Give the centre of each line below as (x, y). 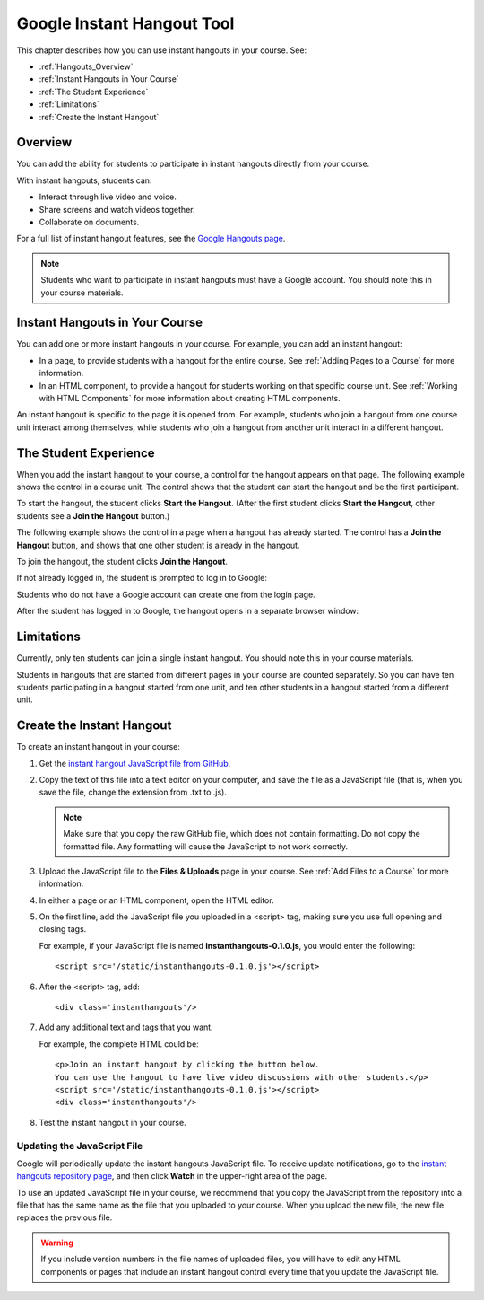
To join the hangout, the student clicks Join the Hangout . (122, 562)
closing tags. (63, 929)
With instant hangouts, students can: (84, 180)
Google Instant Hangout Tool (125, 23)
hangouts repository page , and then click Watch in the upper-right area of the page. (172, 1176)
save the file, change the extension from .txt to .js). (133, 792)
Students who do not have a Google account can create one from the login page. (166, 594)
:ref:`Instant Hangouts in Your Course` (109, 79)
